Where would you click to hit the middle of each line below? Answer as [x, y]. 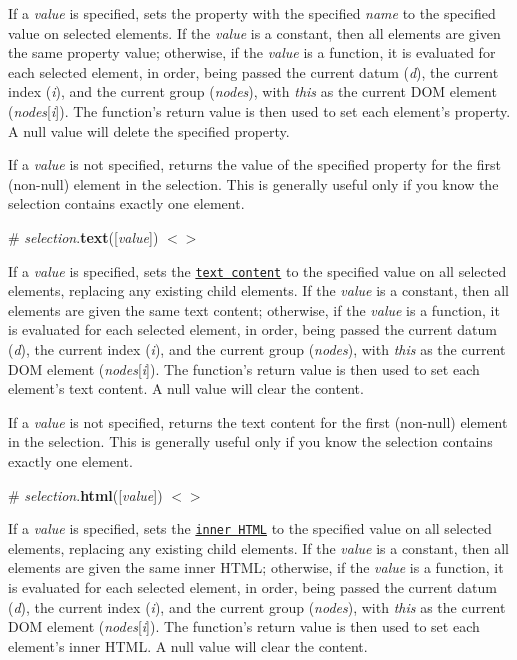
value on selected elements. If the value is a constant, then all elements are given [254, 32]
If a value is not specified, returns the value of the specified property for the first [254, 164]
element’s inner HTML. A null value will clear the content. [188, 645]
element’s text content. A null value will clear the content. [186, 388]
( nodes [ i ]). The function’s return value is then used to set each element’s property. [259, 110]
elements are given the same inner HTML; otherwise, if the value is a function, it [256, 567]
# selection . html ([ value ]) [85, 494]
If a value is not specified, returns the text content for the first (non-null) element [258, 421]
